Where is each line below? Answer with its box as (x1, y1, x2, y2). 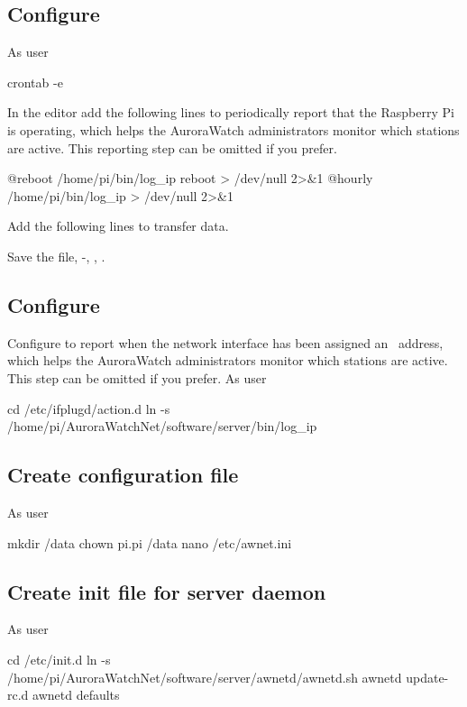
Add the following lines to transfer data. (7, 216, 229, 235)
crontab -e (7, 72, 63, 91)
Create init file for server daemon (7, 577, 326, 605)
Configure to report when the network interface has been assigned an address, (7, 333, 444, 352)
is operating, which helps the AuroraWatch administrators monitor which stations (7, 120, 460, 139)
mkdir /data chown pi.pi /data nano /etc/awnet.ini (7, 533, 292, 552)
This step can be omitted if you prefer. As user (7, 368, 267, 387)
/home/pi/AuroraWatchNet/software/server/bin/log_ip (7, 417, 317, 436)
